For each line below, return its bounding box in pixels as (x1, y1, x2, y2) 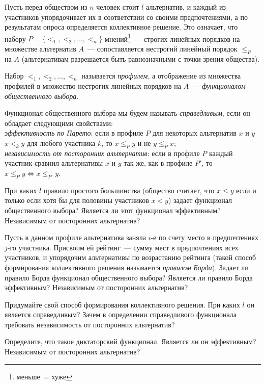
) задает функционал (168, 195, 232, 206)
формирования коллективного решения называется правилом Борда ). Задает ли (5, 262, 249, 272)
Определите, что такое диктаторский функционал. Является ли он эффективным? (5, 336, 256, 347)
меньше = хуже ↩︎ (16, 371, 73, 381)
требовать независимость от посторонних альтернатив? (5, 319, 175, 329)
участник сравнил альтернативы (5, 158, 103, 168)
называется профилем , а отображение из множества (81, 70, 241, 81)
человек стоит (96, 2, 139, 12)
